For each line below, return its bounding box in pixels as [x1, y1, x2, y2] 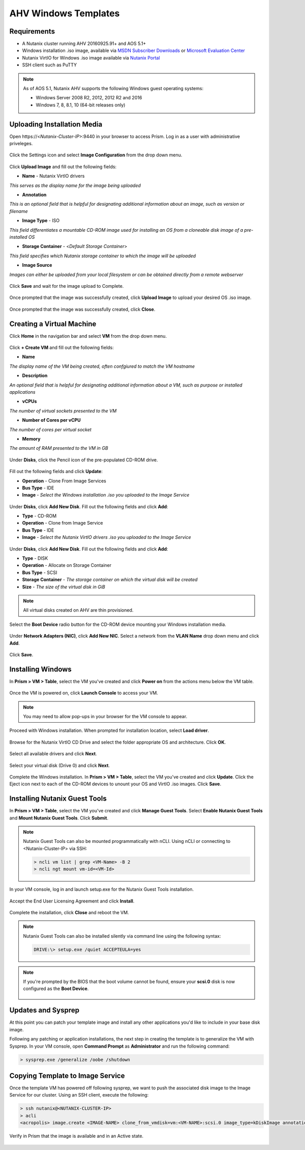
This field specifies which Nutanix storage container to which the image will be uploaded [9, 253, 196, 259]
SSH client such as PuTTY [22, 62, 77, 68]
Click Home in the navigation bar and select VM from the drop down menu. [9, 333, 167, 339]
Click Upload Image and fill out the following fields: [9, 163, 117, 170]
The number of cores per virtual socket [9, 426, 91, 432]
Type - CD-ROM [22, 513, 57, 519]
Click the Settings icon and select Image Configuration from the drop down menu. [9, 152, 182, 158]
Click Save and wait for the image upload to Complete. [9, 283, 124, 289]
